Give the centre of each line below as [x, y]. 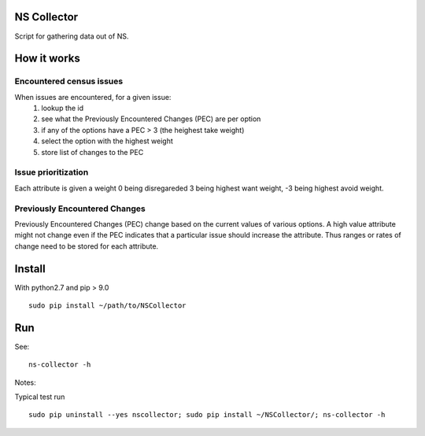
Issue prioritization [52, 172]
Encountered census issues [69, 81]
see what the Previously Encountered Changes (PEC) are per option [151, 119]
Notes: [25, 382]
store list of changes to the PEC [92, 152]
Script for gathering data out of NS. [72, 36]
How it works [47, 59]
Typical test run [40, 397]
